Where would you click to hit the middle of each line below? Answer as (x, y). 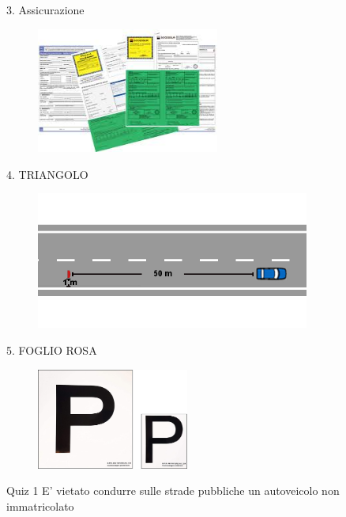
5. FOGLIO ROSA (52, 350)
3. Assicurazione (45, 10)
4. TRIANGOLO (47, 174)
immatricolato (40, 506)
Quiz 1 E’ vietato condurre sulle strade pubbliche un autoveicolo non (173, 490)
